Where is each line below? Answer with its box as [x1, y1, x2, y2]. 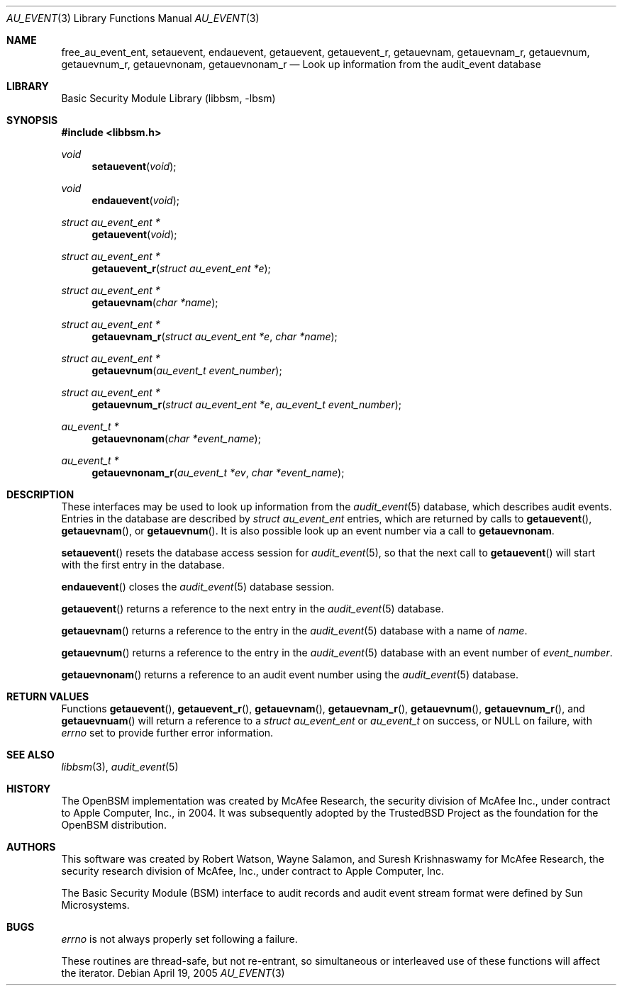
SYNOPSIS [6, 114, 58, 126]
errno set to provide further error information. [61, 727, 274, 739]
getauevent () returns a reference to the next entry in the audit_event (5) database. [61, 603, 444, 615]
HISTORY [6, 783, 51, 795]
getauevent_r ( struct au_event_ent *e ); [91, 262, 271, 274]
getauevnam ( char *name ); [91, 296, 218, 308]
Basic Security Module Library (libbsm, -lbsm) [61, 92, 276, 104]
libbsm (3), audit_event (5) [61, 761, 179, 773]
